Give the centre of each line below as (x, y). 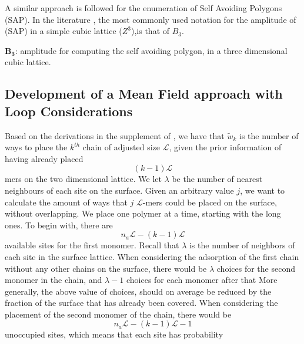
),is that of (151, 31)
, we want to (263, 190)
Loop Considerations (69, 111)
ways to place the (36, 147)
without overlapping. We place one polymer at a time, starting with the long (143, 213)
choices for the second (256, 268)
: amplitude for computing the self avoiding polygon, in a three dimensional (151, 50)
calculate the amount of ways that (66, 202)
